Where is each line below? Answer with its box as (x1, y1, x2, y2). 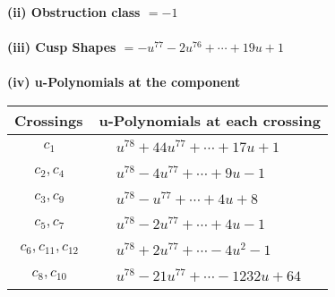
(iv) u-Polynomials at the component (7, 72, 241, 91)
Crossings (14, 109, 83, 131)
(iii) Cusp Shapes (7, 38, 116, 56)
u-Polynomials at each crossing (99, 109, 321, 131)
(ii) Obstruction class (7, 3, 141, 21)
